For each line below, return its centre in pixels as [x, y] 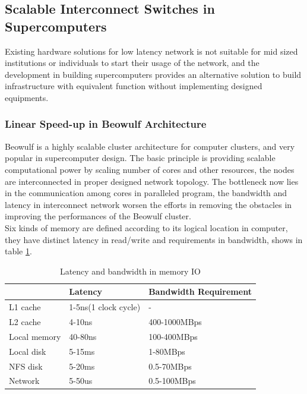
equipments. [27, 97]
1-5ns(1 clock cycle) [105, 307]
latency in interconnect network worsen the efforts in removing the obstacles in [148, 204]
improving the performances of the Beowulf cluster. [98, 216]
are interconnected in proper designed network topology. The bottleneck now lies [152, 181]
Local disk [28, 351]
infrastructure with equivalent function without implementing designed [134, 86]
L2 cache [25, 321]
